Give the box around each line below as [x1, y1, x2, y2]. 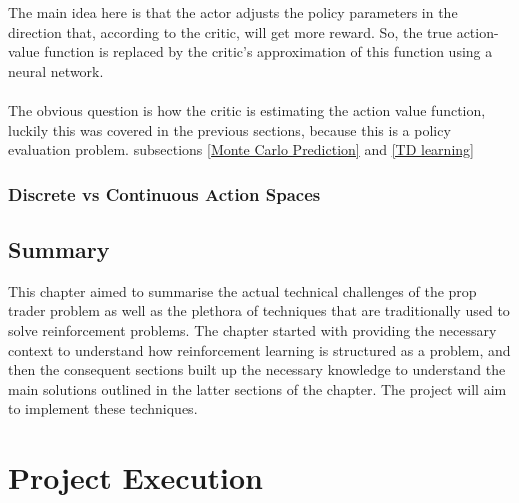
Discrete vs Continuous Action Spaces [8, 181, 321, 206]
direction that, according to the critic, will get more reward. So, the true [8, 21, 452, 42]
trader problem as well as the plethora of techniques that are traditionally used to [8, 300, 510, 321]
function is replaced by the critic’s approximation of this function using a [44, 41, 493, 62]
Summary [8, 233, 110, 264]
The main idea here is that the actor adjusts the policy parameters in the [8, 2, 458, 22]
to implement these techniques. [8, 398, 198, 419]
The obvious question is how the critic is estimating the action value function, [8, 99, 486, 120]
